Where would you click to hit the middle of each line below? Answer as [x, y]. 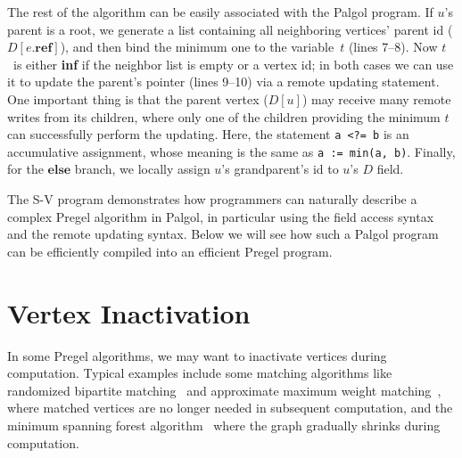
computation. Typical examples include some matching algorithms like [200, 373]
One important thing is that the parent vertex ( [138, 98]
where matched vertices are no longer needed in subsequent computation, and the [230, 408]
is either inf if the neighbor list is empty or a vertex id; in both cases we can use [233, 64]
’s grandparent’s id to [280, 169]
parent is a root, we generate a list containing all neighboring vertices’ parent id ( [230, 29]
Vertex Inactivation [129, 312]
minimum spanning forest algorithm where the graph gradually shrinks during [224, 425]
